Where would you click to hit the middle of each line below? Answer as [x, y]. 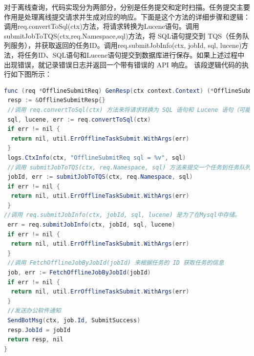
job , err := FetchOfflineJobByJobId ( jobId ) [79, 273]
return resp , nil [35, 340]
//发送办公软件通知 [34, 311]
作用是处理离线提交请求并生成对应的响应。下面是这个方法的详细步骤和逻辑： [127, 16]
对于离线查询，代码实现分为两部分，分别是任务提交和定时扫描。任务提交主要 [127, 7]
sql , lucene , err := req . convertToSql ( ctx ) [79, 119]
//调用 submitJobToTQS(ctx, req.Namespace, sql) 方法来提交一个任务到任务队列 [129, 167]
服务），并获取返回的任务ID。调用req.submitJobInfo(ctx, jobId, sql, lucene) [126, 45]
